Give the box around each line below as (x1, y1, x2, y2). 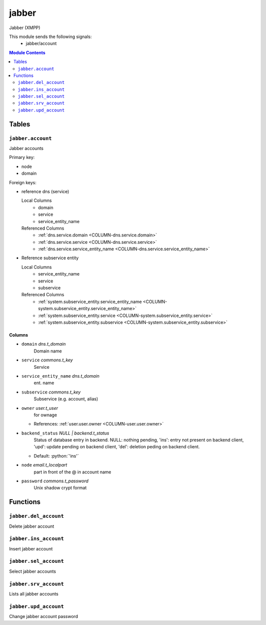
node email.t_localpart (21, 462, 67, 468)
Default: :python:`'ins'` (33, 453, 79, 459)
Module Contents (9, 49, 46, 55)
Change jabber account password (9, 614, 78, 620)
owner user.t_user (21, 405, 59, 411)
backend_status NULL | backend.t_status (21, 430, 109, 436)
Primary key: (9, 155, 35, 160)
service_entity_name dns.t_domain (21, 373, 100, 379)
